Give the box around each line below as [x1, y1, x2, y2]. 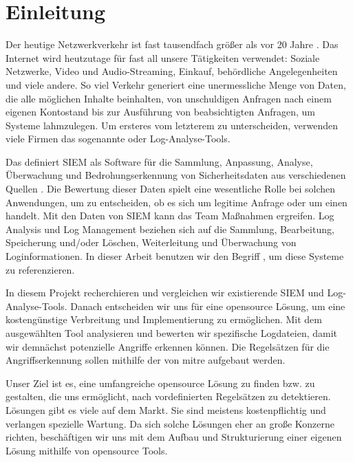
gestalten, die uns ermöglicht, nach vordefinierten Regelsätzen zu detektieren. [6, 389, 331, 404]
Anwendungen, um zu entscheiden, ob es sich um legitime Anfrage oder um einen [6, 195, 347, 209]
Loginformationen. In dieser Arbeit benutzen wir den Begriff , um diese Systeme [6, 249, 344, 263]
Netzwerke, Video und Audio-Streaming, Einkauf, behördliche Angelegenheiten [6, 64, 338, 78]
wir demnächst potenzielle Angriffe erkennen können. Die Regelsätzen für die [6, 339, 330, 353]
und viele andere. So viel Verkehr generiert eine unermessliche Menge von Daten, [6, 77, 346, 91]
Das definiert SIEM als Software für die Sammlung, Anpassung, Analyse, [6, 154, 313, 168]
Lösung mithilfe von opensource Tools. [6, 443, 168, 457]
